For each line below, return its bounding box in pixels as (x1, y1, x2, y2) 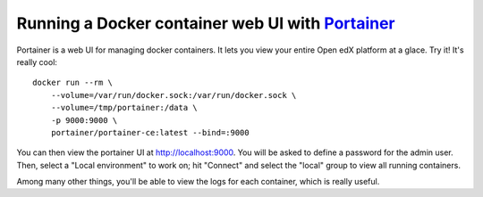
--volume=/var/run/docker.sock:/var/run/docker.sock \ (50, 90, 297, 100)
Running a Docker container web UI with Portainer (16, 13, 395, 33)
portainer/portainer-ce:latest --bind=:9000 (50, 127, 250, 137)
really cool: (16, 56, 58, 67)
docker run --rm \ (32, 78, 114, 88)
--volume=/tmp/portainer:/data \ (50, 103, 199, 113)
